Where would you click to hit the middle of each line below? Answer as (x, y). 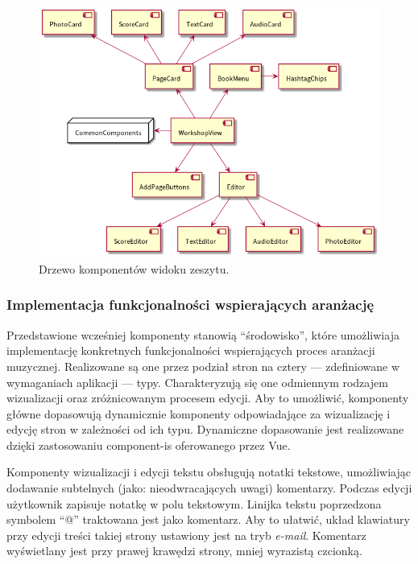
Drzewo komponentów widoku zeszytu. (134, 268)
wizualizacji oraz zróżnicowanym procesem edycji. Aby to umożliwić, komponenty (208, 398)
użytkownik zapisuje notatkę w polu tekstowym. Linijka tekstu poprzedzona (194, 503)
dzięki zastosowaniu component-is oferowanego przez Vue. (149, 445)
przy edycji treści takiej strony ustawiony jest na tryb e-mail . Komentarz (186, 535)
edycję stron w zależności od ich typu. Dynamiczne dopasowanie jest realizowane (205, 429)
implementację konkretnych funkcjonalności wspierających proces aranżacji (191, 350)
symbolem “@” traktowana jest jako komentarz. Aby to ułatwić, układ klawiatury (208, 519)
